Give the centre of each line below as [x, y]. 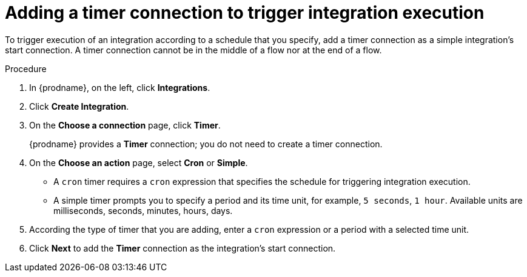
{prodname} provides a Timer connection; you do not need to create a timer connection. [206, 144]
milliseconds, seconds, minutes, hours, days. [143, 210]
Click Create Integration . [79, 106]
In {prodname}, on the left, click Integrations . [120, 87]
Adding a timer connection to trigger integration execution [245, 13]
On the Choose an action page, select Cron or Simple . [139, 162]
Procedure [26, 68]
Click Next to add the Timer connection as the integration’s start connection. [183, 248]
